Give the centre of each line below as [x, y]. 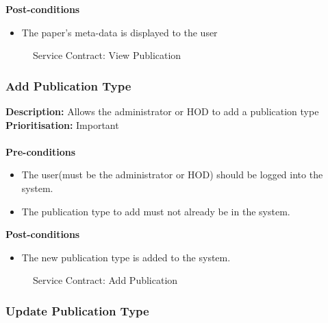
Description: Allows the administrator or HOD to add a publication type [162, 111]
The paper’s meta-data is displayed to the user [119, 32]
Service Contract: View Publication [107, 55]
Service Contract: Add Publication [105, 280]
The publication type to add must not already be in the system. [156, 211]
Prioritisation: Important [62, 124]
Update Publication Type [77, 310]
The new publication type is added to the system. [126, 257]
